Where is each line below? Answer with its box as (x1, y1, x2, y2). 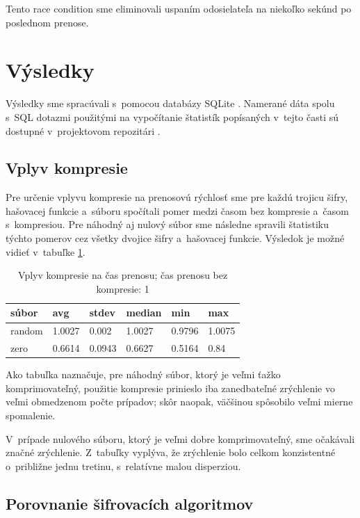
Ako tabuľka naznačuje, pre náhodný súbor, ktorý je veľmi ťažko (6, 367, 281, 382)
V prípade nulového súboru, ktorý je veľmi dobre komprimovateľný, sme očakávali (6, 431, 355, 446)
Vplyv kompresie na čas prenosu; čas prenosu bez (18, 268, 228, 282)
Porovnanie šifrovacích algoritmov (6, 492, 254, 514)
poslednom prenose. (6, 15, 89, 29)
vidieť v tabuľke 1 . (6, 244, 85, 259)
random (10, 323, 43, 338)
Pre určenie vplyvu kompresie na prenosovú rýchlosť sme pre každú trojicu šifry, (6, 190, 348, 204)
